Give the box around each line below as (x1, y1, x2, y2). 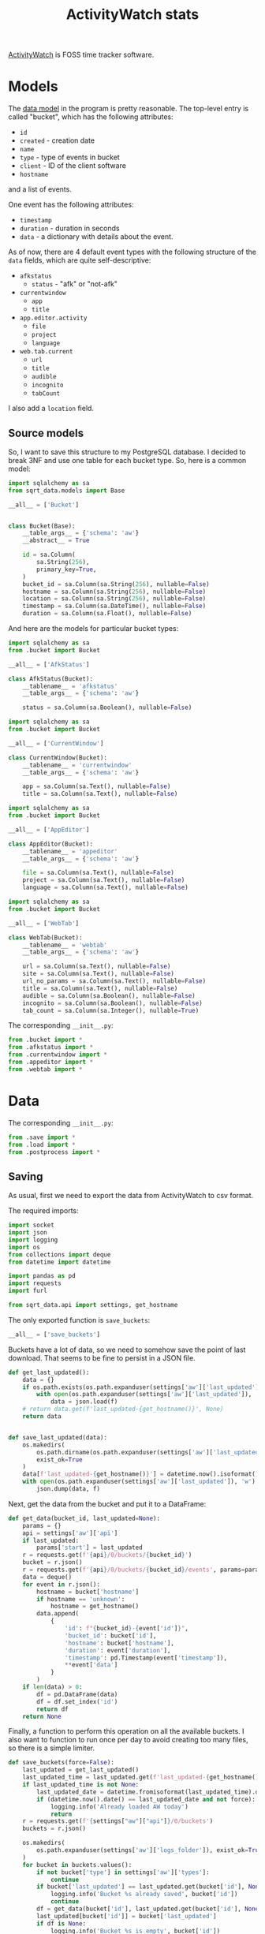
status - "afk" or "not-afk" (31, 279, 118, 289)
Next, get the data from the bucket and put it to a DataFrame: (8, 1499, 207, 1508)
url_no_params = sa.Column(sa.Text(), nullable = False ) (22, 977, 207, 985)
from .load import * (8, 1141, 77, 1148)
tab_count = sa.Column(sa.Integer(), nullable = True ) (22, 1006, 200, 1014)
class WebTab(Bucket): (8, 933, 83, 942)
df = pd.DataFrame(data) (36, 1690, 118, 1698)
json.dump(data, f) (36, 1485, 101, 1493)
